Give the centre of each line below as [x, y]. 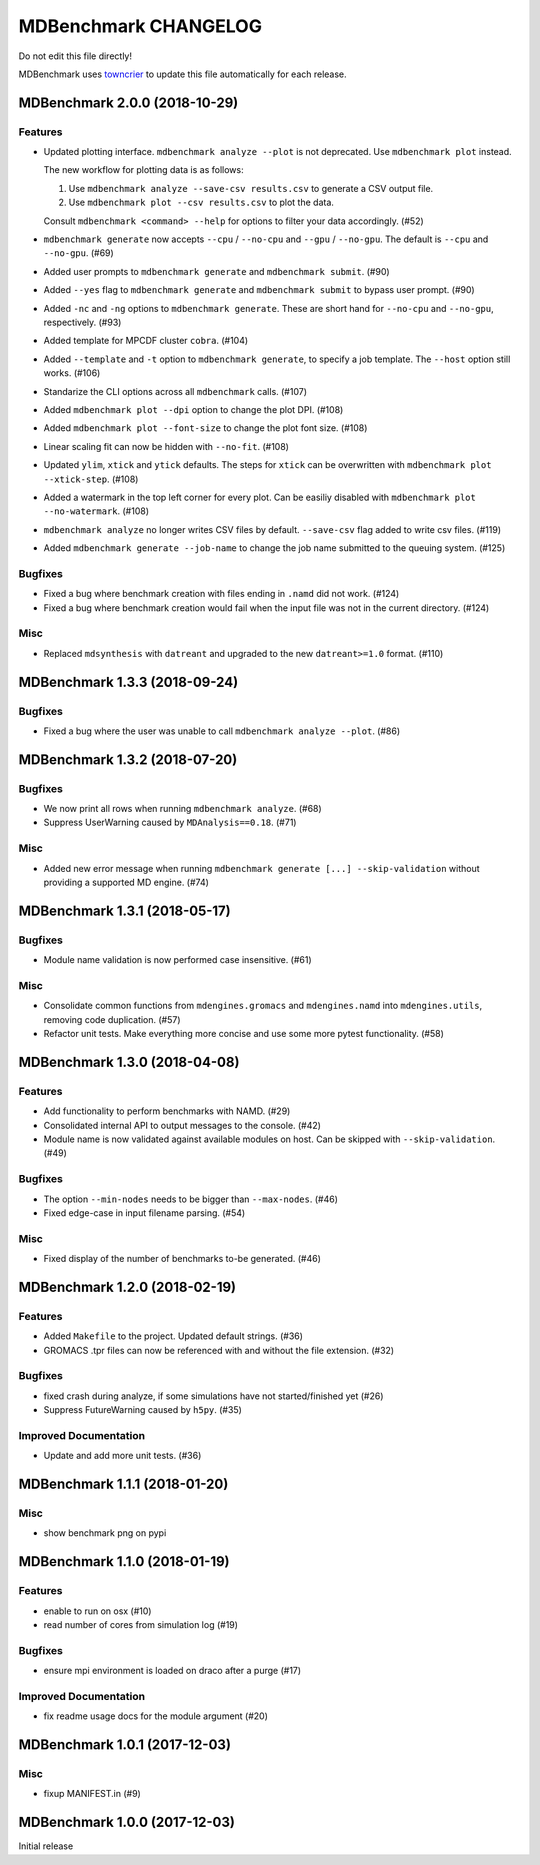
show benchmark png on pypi [105, 1533]
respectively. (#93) [82, 322]
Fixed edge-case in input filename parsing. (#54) [144, 1212]
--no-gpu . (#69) [78, 253]
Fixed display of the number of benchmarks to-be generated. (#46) [182, 1259]
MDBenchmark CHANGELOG [140, 26]
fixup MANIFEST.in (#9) [92, 1794]
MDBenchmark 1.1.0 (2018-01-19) [124, 1561]
